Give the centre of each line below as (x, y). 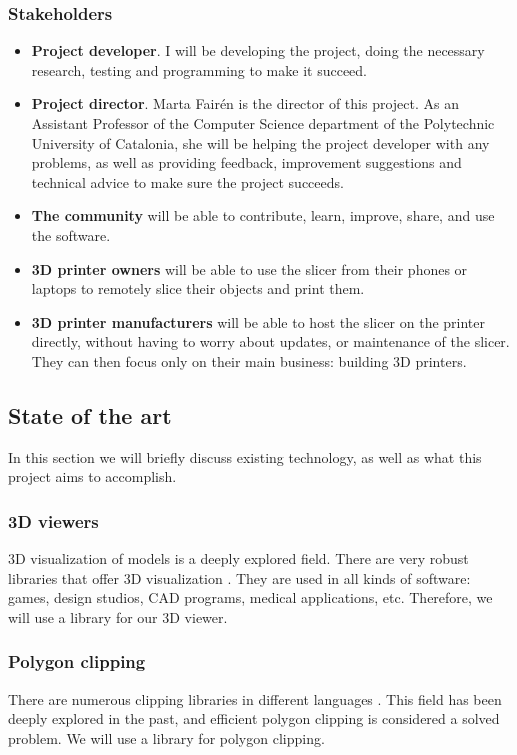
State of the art (90, 414)
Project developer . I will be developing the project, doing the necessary (258, 50)
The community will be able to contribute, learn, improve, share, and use (263, 215)
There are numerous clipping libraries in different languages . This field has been (255, 698)
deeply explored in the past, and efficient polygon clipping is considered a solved (254, 718)
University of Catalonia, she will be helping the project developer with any (260, 142)
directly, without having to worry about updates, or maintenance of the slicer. (270, 341)
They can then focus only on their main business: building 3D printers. (249, 360)
